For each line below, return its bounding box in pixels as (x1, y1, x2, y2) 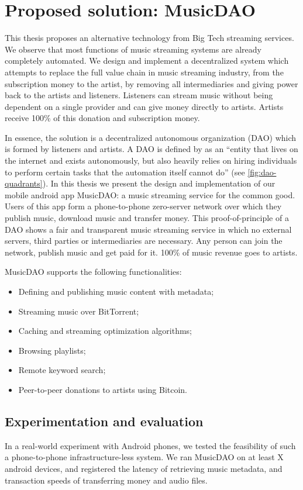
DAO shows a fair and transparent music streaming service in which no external (5, 223, 292, 235)
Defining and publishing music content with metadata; (18, 285, 214, 297)
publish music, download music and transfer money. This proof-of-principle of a (5, 212, 289, 224)
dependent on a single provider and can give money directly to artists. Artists (5, 100, 284, 112)
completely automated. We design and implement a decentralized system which (5, 54, 289, 67)
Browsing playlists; (18, 344, 86, 356)
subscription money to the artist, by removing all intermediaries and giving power (5, 77, 298, 89)
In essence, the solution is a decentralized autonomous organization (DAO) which (5, 131, 297, 143)
